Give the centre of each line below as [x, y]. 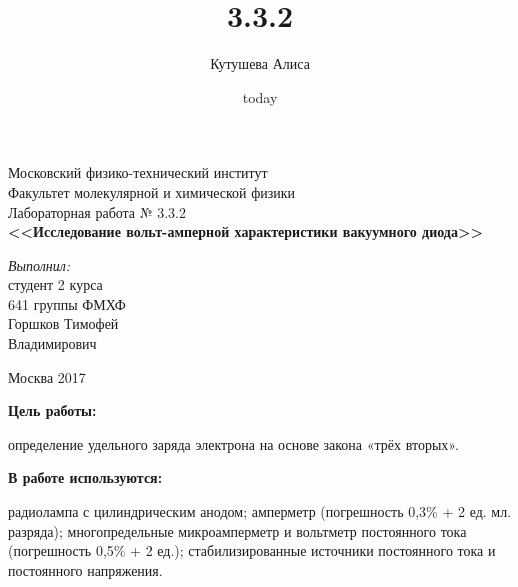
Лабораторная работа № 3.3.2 [97, 211]
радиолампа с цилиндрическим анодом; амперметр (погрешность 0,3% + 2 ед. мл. [260, 511]
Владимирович [52, 343]
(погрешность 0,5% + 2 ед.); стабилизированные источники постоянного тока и [252, 550]
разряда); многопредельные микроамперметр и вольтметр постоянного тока [237, 530]
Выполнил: [39, 264]
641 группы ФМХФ [67, 303]
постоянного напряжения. [85, 569]
